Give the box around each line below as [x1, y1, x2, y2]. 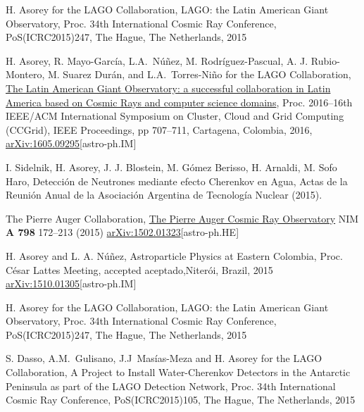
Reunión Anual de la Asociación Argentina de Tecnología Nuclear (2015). [6, 187, 322, 202]
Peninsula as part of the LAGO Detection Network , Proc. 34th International [6, 378, 336, 393]
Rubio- [310, 53, 340, 68]
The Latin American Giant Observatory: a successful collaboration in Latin [6, 80, 331, 95]
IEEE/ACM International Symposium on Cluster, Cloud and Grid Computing [6, 108, 344, 123]
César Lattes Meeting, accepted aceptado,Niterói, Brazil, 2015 [6, 262, 273, 277]
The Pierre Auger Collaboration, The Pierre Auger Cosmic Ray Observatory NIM [6, 211, 359, 225]
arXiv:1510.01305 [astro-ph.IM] [6, 276, 137, 291]
